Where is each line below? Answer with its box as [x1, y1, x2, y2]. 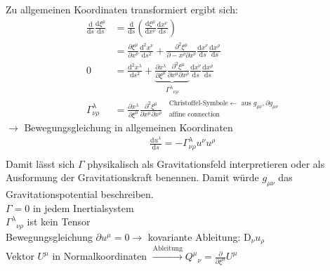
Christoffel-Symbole [169, 100, 228, 107]
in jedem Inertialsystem [32, 200, 134, 215]
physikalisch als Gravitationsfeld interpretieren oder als [87, 156, 325, 171]
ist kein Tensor [27, 214, 91, 229]
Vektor [6, 249, 34, 263]
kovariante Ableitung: [147, 229, 241, 244]
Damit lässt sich [6, 156, 75, 171]
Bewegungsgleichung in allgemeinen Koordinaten [24, 119, 233, 134]
